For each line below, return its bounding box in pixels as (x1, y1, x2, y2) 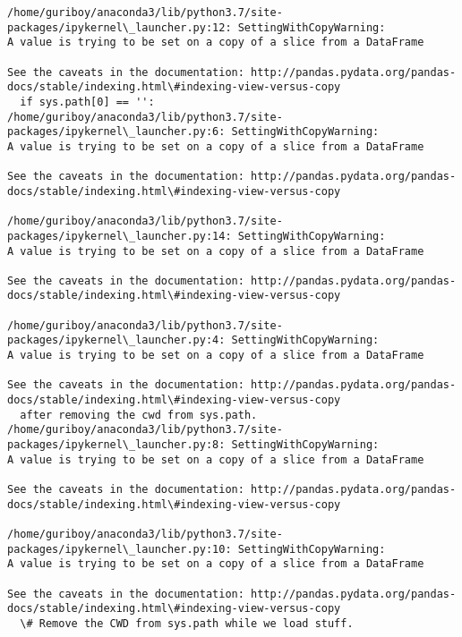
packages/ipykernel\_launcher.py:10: (7, 542, 232, 556)
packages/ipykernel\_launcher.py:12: (7, 21, 232, 34)
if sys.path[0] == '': (20, 95, 155, 108)
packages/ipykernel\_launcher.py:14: (7, 229, 232, 242)
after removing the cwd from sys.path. (20, 408, 258, 421)
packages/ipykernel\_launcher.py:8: (7, 438, 226, 452)
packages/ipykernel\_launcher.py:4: (7, 334, 226, 347)
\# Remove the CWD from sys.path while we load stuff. (20, 616, 354, 630)
